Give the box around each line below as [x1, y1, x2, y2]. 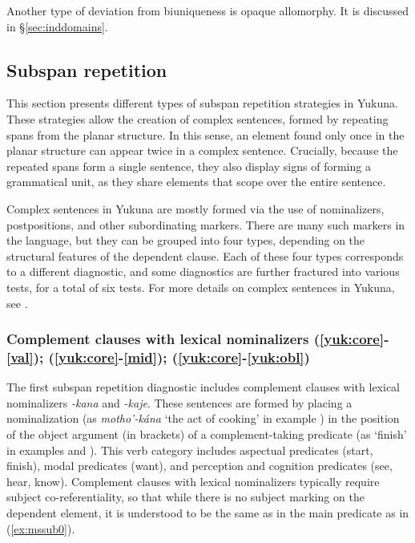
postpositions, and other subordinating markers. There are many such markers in [6, 216, 405, 233]
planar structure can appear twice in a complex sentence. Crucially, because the [6, 142, 398, 159]
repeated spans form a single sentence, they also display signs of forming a [6, 157, 371, 174]
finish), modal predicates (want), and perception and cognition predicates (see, [6, 457, 393, 474]
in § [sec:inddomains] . [6, 18, 108, 34]
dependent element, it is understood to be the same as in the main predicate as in [6, 505, 409, 521]
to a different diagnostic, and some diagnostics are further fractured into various [6, 263, 400, 280]
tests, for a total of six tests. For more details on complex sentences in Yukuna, [6, 278, 395, 295]
